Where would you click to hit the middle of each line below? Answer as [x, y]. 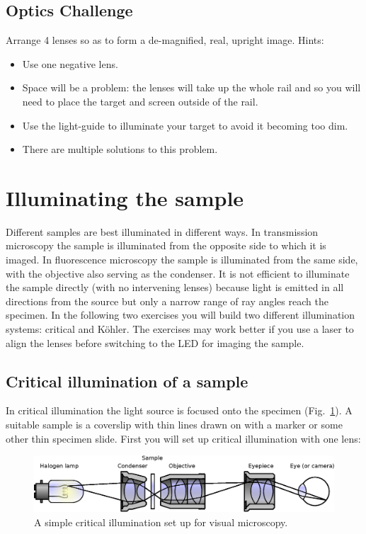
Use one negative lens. [70, 63]
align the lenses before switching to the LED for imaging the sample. [155, 342]
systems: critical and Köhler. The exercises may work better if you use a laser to [180, 329]
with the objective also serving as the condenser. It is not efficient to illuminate [178, 273]
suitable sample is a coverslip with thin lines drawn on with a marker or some [174, 425]
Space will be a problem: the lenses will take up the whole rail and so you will [191, 87]
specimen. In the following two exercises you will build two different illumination [181, 315]
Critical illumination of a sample [127, 381]
